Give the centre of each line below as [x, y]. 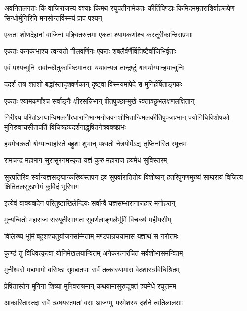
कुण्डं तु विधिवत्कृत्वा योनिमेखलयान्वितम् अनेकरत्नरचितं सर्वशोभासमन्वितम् [94, 253]
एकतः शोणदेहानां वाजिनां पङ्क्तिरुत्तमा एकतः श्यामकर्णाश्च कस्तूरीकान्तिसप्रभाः [99, 34]
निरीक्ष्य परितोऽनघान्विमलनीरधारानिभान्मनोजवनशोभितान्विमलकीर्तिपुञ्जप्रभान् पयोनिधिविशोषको [117, 117]
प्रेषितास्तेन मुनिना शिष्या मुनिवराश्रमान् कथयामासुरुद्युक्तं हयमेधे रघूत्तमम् [90, 286]
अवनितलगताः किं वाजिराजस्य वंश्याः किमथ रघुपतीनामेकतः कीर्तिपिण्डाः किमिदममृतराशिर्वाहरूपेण [120, 8]
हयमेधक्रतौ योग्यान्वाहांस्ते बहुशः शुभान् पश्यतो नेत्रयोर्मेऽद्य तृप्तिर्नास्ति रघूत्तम [96, 143]
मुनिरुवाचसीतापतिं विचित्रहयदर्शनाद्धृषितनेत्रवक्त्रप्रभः [65, 127]
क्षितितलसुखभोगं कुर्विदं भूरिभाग [42, 186]
